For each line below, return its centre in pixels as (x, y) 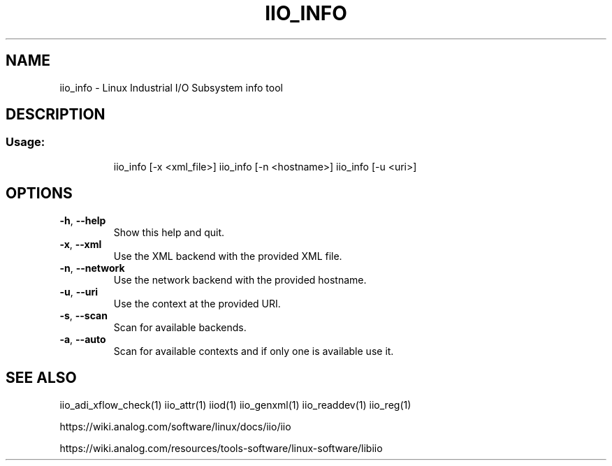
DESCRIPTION (56, 115)
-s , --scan (83, 315)
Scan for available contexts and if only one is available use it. (254, 351)
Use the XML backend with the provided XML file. (228, 256)
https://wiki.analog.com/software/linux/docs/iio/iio (175, 426)
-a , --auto (83, 339)
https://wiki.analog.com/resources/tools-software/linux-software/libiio (221, 448)
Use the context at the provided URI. (197, 303)
